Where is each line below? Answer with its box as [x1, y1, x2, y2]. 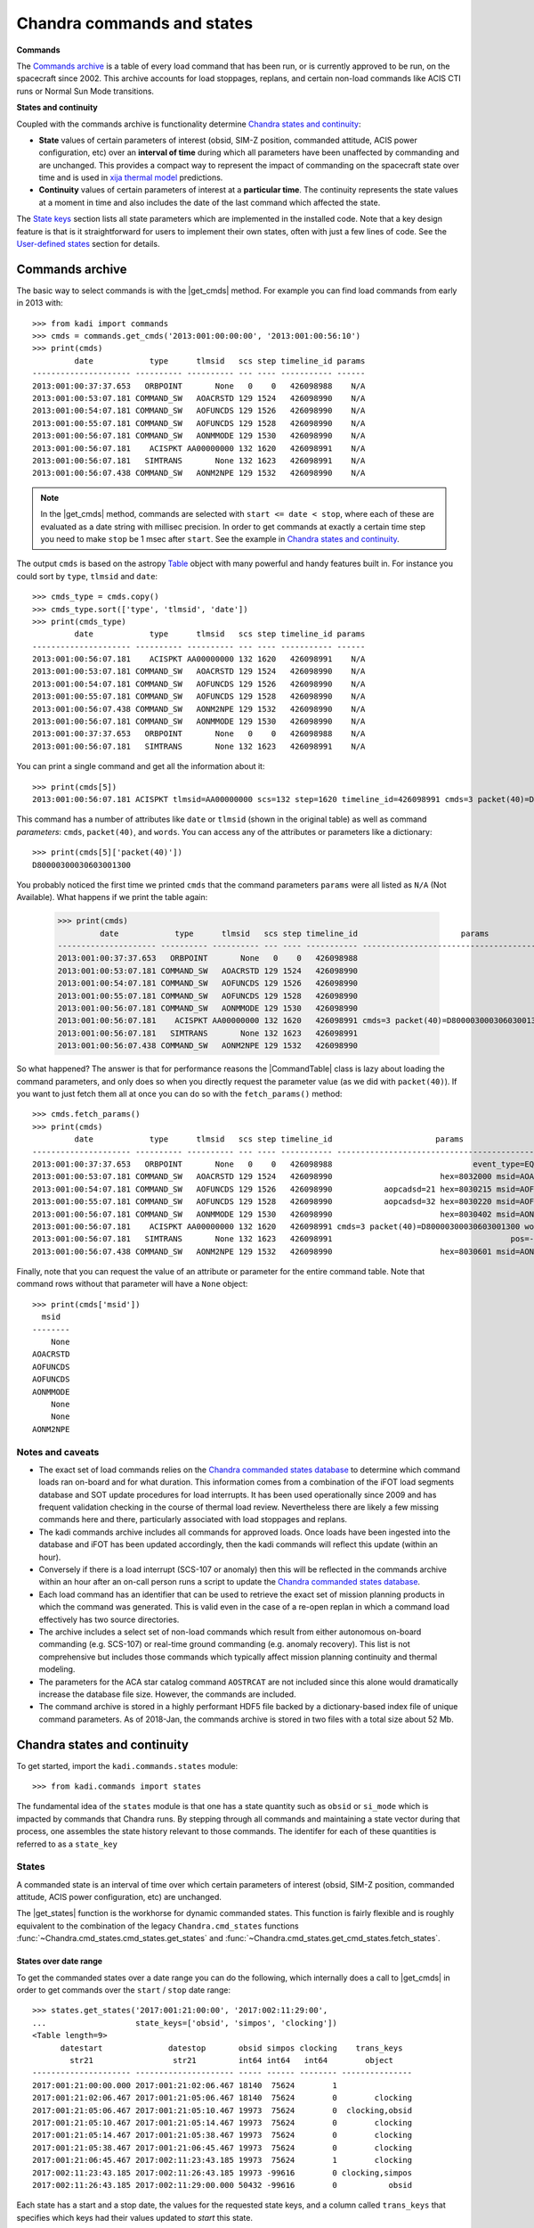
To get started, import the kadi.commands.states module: [16, 1760, 239, 1771]
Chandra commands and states [16, 13, 254, 33]
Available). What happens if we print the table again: [16, 892, 208, 903]
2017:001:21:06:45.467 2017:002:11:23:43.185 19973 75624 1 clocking [32, 2155, 413, 2166]
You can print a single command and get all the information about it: [16, 761, 265, 772]
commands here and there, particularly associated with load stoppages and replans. [38, 1514, 347, 1525]
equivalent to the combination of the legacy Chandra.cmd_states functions [16, 1921, 299, 1931]
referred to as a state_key [16, 1839, 117, 1849]
